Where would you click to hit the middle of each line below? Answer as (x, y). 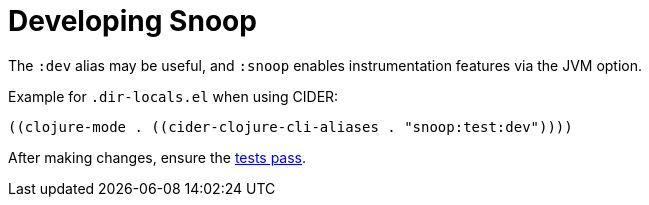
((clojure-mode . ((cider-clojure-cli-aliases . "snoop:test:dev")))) (290, 126)
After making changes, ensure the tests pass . (157, 157)
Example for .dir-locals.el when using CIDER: (173, 96)
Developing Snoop (132, 21)
